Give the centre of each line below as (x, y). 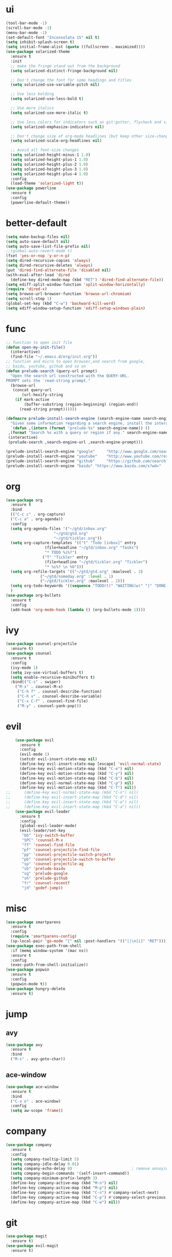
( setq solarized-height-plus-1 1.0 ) (49, 160)
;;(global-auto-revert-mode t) (39, 251)
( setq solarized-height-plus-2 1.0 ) (49, 164)
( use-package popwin (28, 970)
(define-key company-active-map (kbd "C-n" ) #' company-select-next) (85, 1192)
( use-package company (29, 1145)
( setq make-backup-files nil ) (38, 237)
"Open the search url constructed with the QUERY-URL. (70, 376)
